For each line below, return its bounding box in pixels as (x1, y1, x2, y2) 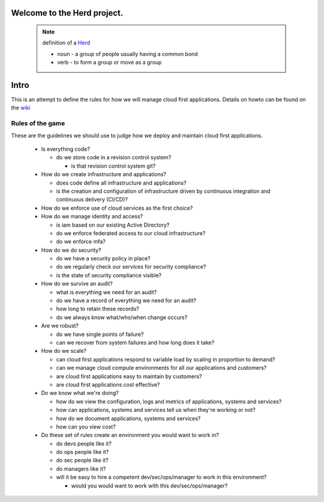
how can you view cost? (56, 423, 116, 430)
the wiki (11, 104, 31, 111)
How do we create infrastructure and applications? (41, 171, 166, 178)
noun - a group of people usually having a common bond (57, 50, 198, 57)
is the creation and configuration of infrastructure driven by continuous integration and (56, 187, 271, 195)
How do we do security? (41, 246, 101, 254)
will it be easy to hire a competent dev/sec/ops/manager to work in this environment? (56, 474, 267, 481)
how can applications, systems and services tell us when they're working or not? (56, 406, 256, 414)
